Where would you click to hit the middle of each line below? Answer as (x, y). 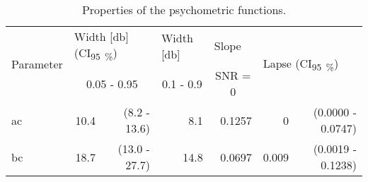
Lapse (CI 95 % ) (301, 64)
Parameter (37, 64)
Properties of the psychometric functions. (184, 10)
